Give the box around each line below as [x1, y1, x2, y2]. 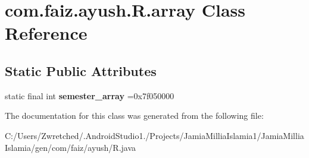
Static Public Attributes [5, 61, 157, 80]
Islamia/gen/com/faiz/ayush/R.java [5, 141, 136, 153]
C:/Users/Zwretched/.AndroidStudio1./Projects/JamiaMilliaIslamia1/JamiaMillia [5, 129, 304, 141]
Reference [5, 21, 88, 45]
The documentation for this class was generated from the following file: [5, 109, 264, 122]
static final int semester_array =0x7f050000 [5, 89, 174, 102]
